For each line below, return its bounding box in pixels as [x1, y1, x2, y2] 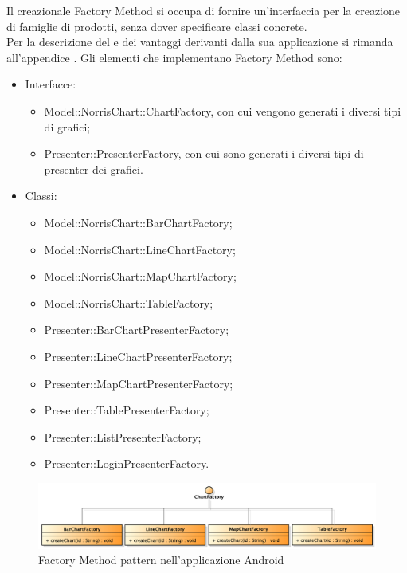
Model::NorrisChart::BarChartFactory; [44, 214, 233, 230]
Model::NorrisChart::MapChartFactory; [44, 268, 237, 285]
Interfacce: [25, 76, 76, 92]
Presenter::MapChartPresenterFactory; [44, 375, 233, 391]
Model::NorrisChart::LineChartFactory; [44, 241, 236, 257]
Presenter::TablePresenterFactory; [44, 402, 209, 418]
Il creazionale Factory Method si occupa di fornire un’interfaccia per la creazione [6, 2, 401, 18]
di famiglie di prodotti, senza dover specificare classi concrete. [6, 18, 307, 34]
